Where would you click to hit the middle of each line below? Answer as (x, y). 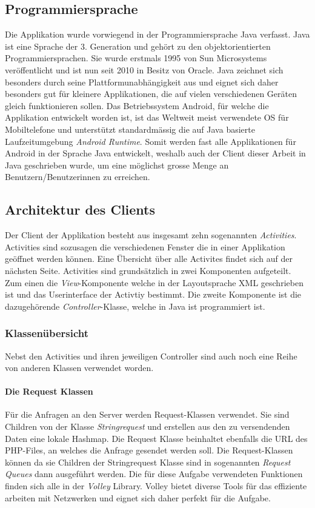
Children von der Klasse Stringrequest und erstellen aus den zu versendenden (148, 426)
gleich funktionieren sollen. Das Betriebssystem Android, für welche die (137, 105)
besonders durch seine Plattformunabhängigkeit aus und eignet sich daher (142, 82)
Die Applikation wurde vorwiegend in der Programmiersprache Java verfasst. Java (157, 34)
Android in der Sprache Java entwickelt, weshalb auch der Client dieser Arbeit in (155, 153)
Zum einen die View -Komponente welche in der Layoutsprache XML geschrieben (154, 282)
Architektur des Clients (80, 209)
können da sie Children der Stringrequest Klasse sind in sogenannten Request (148, 462)
